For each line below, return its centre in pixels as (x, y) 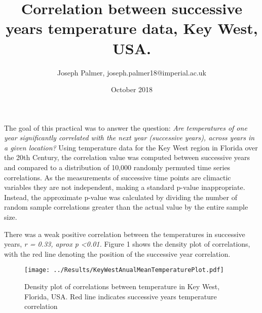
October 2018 (132, 89)
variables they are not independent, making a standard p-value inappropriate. (125, 187)
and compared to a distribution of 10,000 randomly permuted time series (117, 167)
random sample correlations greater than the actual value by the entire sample (126, 207)
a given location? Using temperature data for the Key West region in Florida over (131, 147)
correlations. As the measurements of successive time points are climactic (118, 177)
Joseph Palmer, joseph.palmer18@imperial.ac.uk (132, 72)
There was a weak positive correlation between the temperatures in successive (125, 234)
